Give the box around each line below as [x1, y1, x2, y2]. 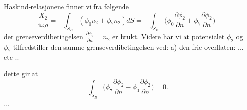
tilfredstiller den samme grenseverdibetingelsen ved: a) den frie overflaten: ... [13, 42, 244, 52]
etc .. [4, 52, 19, 62]
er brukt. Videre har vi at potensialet [112, 31, 225, 42]
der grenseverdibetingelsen [4, 31, 83, 42]
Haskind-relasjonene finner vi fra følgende [4, 1, 129, 11]
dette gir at [4, 68, 38, 79]
